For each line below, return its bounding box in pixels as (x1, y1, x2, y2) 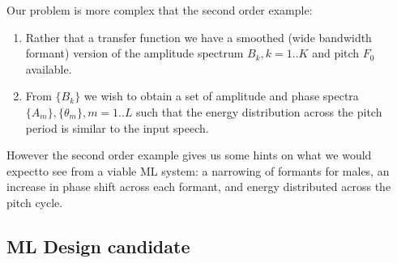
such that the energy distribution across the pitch (136, 103, 382, 120)
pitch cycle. (6, 193, 63, 210)
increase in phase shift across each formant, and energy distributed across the (6, 178, 391, 195)
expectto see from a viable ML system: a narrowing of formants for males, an (6, 162, 390, 179)
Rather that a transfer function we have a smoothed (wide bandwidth (25, 28, 372, 45)
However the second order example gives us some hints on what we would (6, 146, 372, 163)
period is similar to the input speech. (25, 119, 209, 136)
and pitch (312, 45, 360, 62)
